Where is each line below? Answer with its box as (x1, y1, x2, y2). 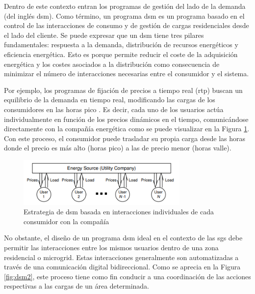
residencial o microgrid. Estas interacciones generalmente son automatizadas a (4, 252, 239, 262)
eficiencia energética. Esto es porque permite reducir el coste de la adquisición (4, 49, 238, 59)
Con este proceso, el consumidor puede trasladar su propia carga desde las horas (4, 133, 246, 143)
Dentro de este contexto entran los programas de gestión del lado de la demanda (4, 1, 246, 11)
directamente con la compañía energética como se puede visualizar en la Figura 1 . (4, 123, 250, 134)
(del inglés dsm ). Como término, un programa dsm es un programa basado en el (4, 10, 245, 21)
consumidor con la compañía (24, 216, 109, 226)
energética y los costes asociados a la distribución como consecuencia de (4, 59, 220, 69)
